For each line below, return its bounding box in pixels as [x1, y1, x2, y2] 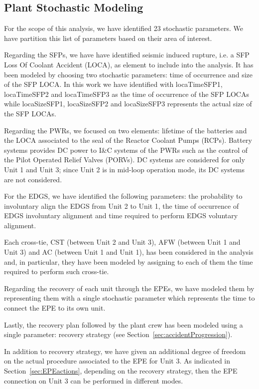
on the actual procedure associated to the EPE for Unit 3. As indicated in [4, 356, 231, 366]
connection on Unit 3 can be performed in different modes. [4, 375, 183, 386]
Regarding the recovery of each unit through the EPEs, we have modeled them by [4, 283, 255, 293]
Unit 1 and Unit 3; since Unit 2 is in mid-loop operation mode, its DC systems [4, 164, 245, 174]
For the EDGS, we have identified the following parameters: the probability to [4, 191, 243, 201]
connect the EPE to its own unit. [4, 303, 106, 313]
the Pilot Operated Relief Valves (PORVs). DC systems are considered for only [4, 154, 245, 165]
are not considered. [4, 174, 62, 184]
